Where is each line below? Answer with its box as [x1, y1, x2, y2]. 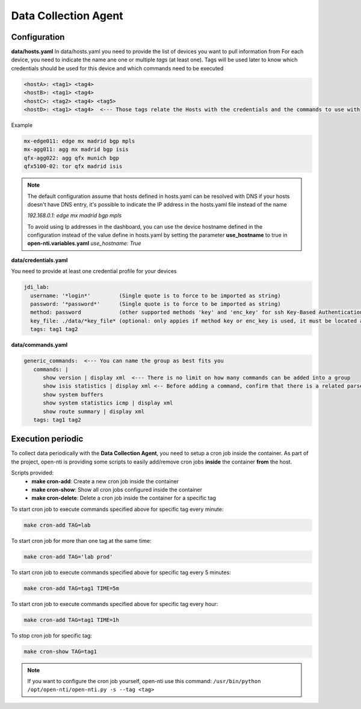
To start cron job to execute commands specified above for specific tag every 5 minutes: [11, 569, 231, 576]
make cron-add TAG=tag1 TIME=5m [23, 584, 120, 592]
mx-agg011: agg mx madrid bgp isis [23, 146, 129, 153]
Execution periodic [11, 434, 84, 444]
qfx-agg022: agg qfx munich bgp [23, 154, 120, 161]
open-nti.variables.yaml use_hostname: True [27, 240, 141, 247]
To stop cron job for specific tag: [11, 632, 93, 639]
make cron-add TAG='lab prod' [23, 553, 113, 560]
